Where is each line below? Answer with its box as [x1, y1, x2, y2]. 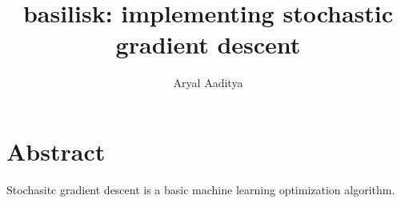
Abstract [6, 134, 106, 167]
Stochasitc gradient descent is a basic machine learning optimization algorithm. [6, 181, 395, 197]
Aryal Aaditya [173, 74, 243, 91]
